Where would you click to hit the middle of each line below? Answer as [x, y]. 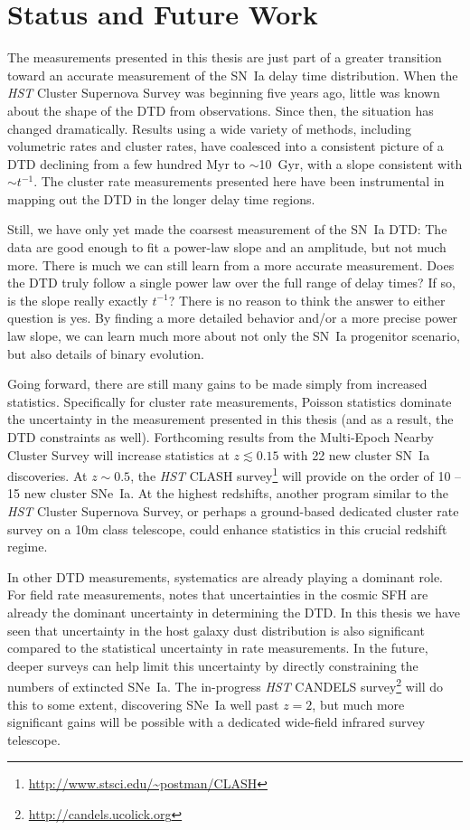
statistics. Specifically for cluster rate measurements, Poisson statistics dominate [230, 401]
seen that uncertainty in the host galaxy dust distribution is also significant [216, 630]
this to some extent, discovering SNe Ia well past [143, 704]
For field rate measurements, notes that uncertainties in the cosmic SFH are [218, 594]
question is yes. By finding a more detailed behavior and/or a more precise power [233, 318]
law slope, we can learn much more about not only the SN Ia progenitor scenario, [234, 336]
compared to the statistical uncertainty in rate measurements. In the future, [218, 648]
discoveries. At [47, 475]
